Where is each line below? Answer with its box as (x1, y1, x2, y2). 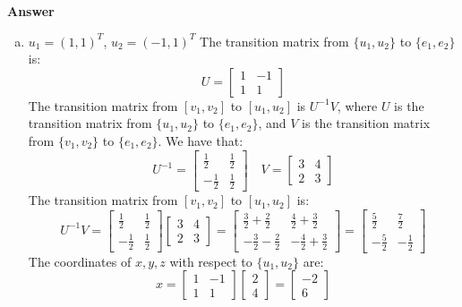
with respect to (169, 252, 252, 270)
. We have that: (158, 131, 244, 149)
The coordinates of (28, 252, 132, 270)
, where (337, 96, 378, 115)
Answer (7, 2, 55, 20)
